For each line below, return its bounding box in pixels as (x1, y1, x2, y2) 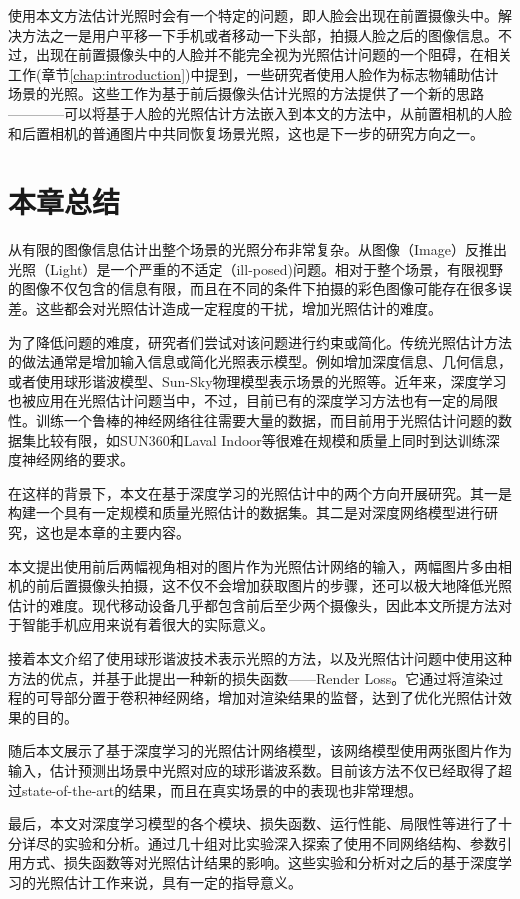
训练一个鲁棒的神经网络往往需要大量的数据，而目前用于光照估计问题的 (35, 410, 498, 431)
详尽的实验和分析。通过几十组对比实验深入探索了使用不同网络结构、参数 (21, 832, 498, 853)
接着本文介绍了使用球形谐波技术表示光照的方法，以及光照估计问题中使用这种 (8, 647, 512, 668)
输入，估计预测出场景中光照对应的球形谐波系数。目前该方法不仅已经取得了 (8, 759, 498, 780)
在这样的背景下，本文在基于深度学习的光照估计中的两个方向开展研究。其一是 (8, 482, 512, 503)
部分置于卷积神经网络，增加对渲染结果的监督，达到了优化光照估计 (63, 687, 498, 708)
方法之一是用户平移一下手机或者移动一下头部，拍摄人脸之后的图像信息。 (21, 24, 498, 45)
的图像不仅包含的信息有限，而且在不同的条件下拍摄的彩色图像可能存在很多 (8, 278, 498, 299)
